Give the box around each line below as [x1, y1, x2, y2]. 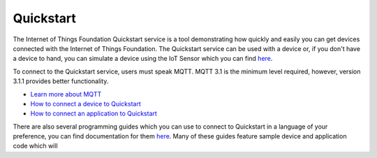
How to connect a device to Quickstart [30, 99, 141, 108]
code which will [13, 142, 59, 150]
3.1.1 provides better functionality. [13, 77, 109, 85]
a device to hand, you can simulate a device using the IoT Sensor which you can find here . [13, 55, 273, 63]
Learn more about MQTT [30, 89, 102, 98]
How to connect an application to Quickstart [30, 109, 157, 118]
